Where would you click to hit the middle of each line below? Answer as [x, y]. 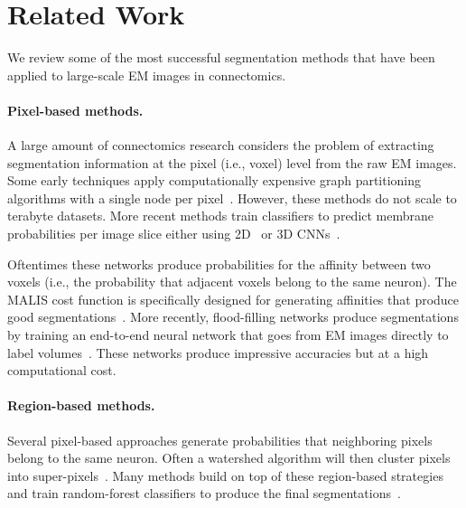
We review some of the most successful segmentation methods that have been [221, 57]
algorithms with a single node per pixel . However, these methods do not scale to [232, 198]
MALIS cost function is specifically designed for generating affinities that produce [233, 299]
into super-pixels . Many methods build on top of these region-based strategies [225, 475]
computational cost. [62, 370]
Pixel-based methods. [75, 110]
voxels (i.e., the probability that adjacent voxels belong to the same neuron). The [232, 282]
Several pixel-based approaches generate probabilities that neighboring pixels [220, 440]
